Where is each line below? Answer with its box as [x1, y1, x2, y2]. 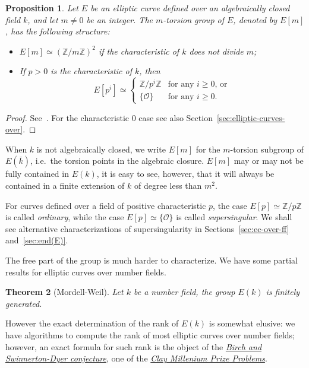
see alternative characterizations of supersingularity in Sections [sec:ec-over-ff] [5, 222, 289, 234]
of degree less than [134, 179, 202, 191]
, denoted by [233, 13, 278, 26]
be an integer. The [86, 13, 153, 26]
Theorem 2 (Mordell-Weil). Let [5, 285, 124, 298]
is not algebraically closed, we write [36, 142, 166, 155]
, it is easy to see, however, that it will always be [96, 167, 275, 180]
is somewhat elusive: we [209, 317, 295, 329]
